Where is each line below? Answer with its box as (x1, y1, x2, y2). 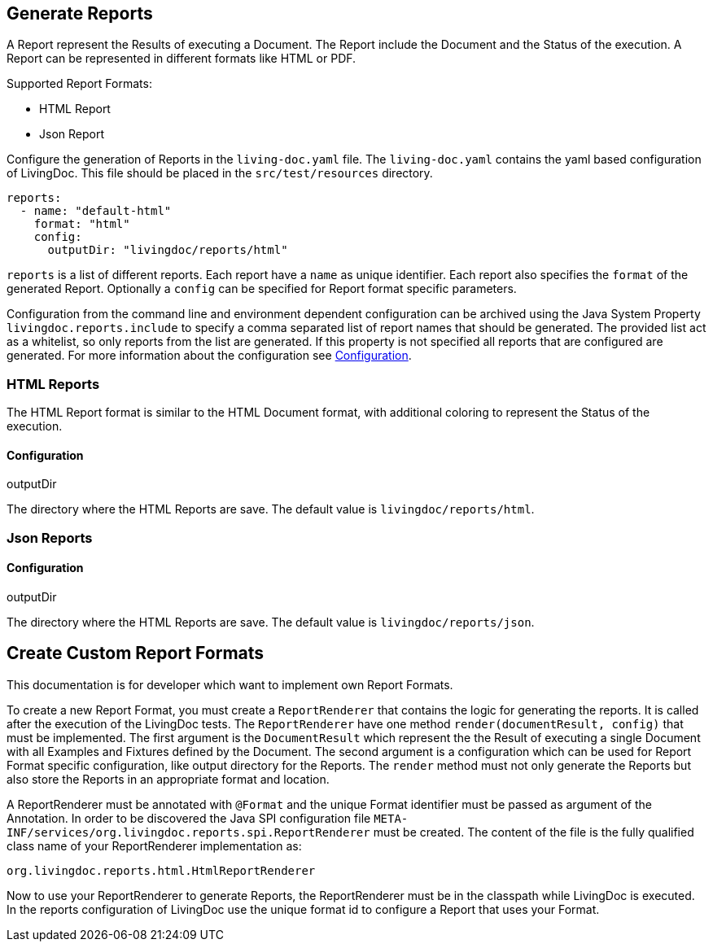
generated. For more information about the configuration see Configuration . (7, 348, 412, 363)
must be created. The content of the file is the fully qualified (373, 824, 694, 839)
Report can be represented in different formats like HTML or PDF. (7, 51, 356, 66)
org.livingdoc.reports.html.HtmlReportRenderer (7, 863, 316, 877)
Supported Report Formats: (7, 76, 152, 91)
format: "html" (33, 217, 130, 231)
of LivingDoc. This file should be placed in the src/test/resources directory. (7, 166, 433, 181)
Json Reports (7, 529, 93, 546)
